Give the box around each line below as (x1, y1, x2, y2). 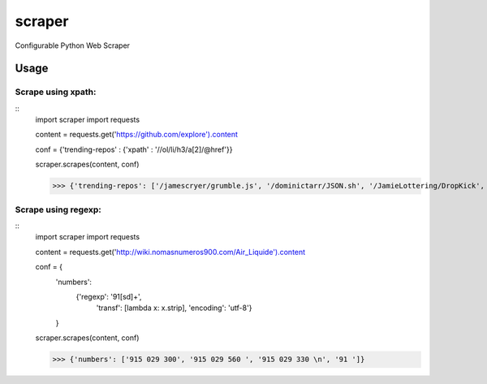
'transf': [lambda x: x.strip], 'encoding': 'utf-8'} (96, 303, 252, 313)
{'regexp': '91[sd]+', (75, 291, 142, 301)
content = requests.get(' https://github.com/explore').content (35, 130, 239, 140)
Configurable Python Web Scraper (15, 41, 130, 50)
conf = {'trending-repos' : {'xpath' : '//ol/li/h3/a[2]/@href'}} (35, 145, 233, 154)
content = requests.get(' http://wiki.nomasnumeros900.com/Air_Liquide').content (35, 247, 306, 257)
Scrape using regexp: (15, 204, 101, 215)
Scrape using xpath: (15, 86, 97, 97)
